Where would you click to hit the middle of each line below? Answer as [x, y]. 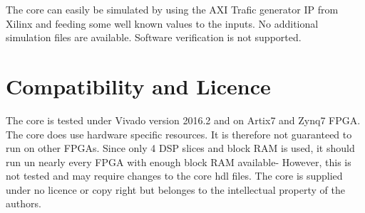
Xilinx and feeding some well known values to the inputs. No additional [162, 23]
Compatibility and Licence [138, 86]
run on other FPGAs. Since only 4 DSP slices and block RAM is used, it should [180, 148]
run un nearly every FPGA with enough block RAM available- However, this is [179, 162]
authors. [24, 203]
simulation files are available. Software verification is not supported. [154, 37]
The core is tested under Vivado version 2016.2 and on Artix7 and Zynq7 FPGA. [183, 120]
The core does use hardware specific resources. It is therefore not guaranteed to [179, 134]
